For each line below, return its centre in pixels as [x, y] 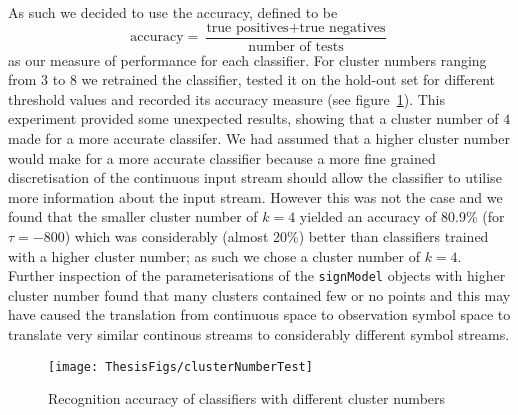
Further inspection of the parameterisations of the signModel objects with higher [257, 275]
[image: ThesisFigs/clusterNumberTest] [180, 366]
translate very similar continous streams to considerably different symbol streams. [259, 334]
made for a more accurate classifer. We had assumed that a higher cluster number [259, 138]
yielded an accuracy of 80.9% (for [402, 216]
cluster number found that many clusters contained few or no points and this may [259, 294]
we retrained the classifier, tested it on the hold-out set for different [288, 79]
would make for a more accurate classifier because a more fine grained [222, 157]
